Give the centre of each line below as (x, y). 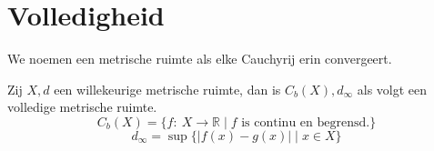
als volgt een (392, 89)
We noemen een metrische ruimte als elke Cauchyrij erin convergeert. (200, 59)
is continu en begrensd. (306, 122)
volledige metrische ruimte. (82, 107)
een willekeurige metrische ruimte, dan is (167, 89)
